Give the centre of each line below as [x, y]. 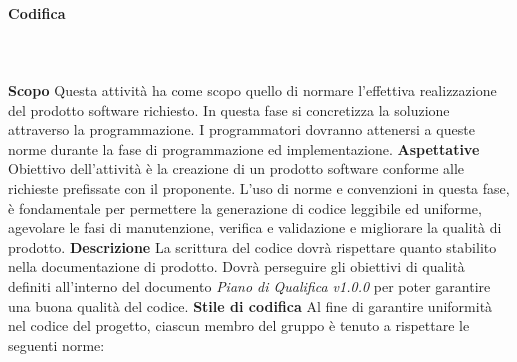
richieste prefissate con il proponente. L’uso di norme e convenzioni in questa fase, [259, 187]
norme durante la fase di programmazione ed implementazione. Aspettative [244, 148]
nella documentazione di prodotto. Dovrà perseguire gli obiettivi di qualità [236, 266]
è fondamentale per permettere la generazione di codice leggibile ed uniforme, [245, 207]
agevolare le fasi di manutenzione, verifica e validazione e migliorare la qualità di [255, 227]
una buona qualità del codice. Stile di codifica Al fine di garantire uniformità [250, 305]
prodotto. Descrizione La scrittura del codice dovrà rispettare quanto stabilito [252, 246]
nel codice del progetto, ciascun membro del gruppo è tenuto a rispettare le [239, 325]
